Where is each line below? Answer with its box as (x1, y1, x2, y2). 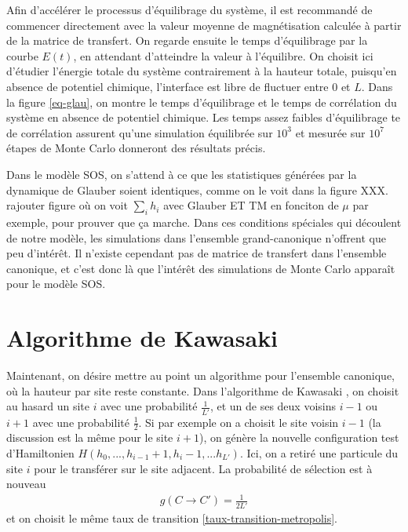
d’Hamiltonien (6, 444, 75, 461)
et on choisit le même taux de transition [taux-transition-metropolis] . (6, 509, 338, 526)
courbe (6, 47, 38, 64)
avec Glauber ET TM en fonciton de (163, 197, 339, 213)
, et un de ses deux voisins (209, 398, 336, 414)
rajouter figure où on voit (6, 197, 128, 213)
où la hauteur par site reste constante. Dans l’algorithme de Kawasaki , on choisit (6, 382, 399, 399)
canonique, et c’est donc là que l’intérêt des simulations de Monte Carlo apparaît (6, 260, 395, 276)
